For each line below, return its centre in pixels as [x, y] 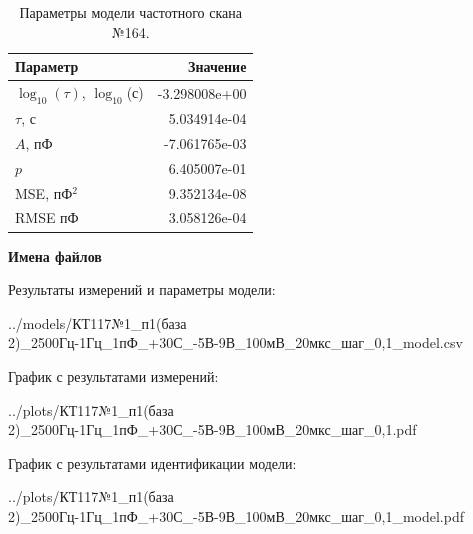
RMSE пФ [47, 217]
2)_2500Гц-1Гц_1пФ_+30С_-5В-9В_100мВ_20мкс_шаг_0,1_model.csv [235, 342]
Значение [217, 66]
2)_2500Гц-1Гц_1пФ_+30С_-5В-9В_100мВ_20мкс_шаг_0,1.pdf [212, 429]
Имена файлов [55, 255]
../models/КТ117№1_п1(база [97, 322]
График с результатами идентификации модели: [152, 462]
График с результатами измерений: [113, 375]
